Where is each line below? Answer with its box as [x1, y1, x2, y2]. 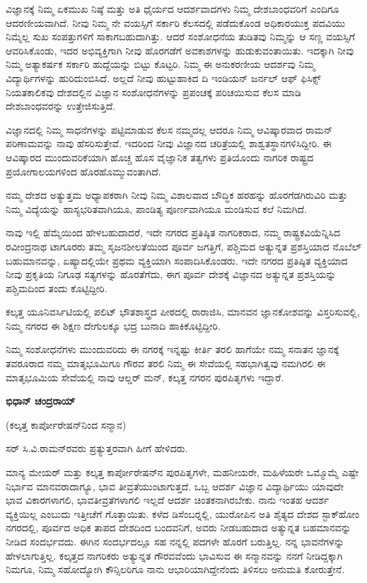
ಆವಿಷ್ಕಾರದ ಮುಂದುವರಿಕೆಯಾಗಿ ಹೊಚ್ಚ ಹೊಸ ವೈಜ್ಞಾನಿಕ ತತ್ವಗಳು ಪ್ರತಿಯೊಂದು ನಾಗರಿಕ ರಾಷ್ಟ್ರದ [6, 149, 314, 164]
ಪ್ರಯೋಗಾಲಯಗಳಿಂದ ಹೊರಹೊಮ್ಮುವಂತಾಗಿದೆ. [6, 163, 161, 178]
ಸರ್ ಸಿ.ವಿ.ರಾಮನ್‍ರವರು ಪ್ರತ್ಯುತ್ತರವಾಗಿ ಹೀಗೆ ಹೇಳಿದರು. [6, 441, 188, 456]
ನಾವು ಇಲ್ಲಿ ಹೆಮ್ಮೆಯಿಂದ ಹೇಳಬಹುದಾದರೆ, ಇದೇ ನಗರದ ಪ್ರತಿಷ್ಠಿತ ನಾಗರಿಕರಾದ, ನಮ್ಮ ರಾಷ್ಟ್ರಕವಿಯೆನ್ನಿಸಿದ [6, 225, 341, 240]
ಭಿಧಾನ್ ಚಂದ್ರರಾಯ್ [6, 393, 76, 408]
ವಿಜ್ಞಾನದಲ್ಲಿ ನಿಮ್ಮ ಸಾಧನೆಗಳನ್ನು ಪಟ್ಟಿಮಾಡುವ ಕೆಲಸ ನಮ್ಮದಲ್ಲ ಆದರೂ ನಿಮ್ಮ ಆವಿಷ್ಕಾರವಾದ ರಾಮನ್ [6, 122, 333, 137]
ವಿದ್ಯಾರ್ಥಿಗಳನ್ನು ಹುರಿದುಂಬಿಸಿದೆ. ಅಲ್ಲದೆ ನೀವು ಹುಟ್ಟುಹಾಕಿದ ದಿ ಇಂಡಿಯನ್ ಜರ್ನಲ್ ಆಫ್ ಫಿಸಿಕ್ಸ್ [6, 70, 321, 85]
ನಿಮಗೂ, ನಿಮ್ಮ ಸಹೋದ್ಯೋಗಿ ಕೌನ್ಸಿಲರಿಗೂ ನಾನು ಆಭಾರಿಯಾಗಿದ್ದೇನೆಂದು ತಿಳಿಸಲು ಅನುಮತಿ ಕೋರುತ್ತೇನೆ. [6, 562, 345, 577]
